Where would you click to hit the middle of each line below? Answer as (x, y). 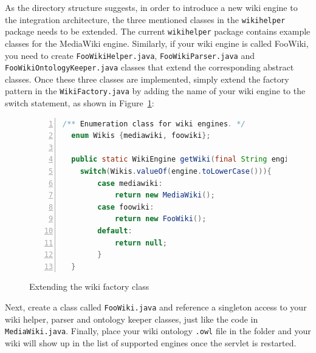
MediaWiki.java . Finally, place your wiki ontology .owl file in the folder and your (158, 331)
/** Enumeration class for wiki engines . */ (154, 124)
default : (115, 231)
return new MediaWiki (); (165, 195)
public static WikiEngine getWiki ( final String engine (184, 159)
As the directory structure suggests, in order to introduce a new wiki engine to (151, 7)
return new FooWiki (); (160, 219)
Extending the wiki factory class (89, 286)
